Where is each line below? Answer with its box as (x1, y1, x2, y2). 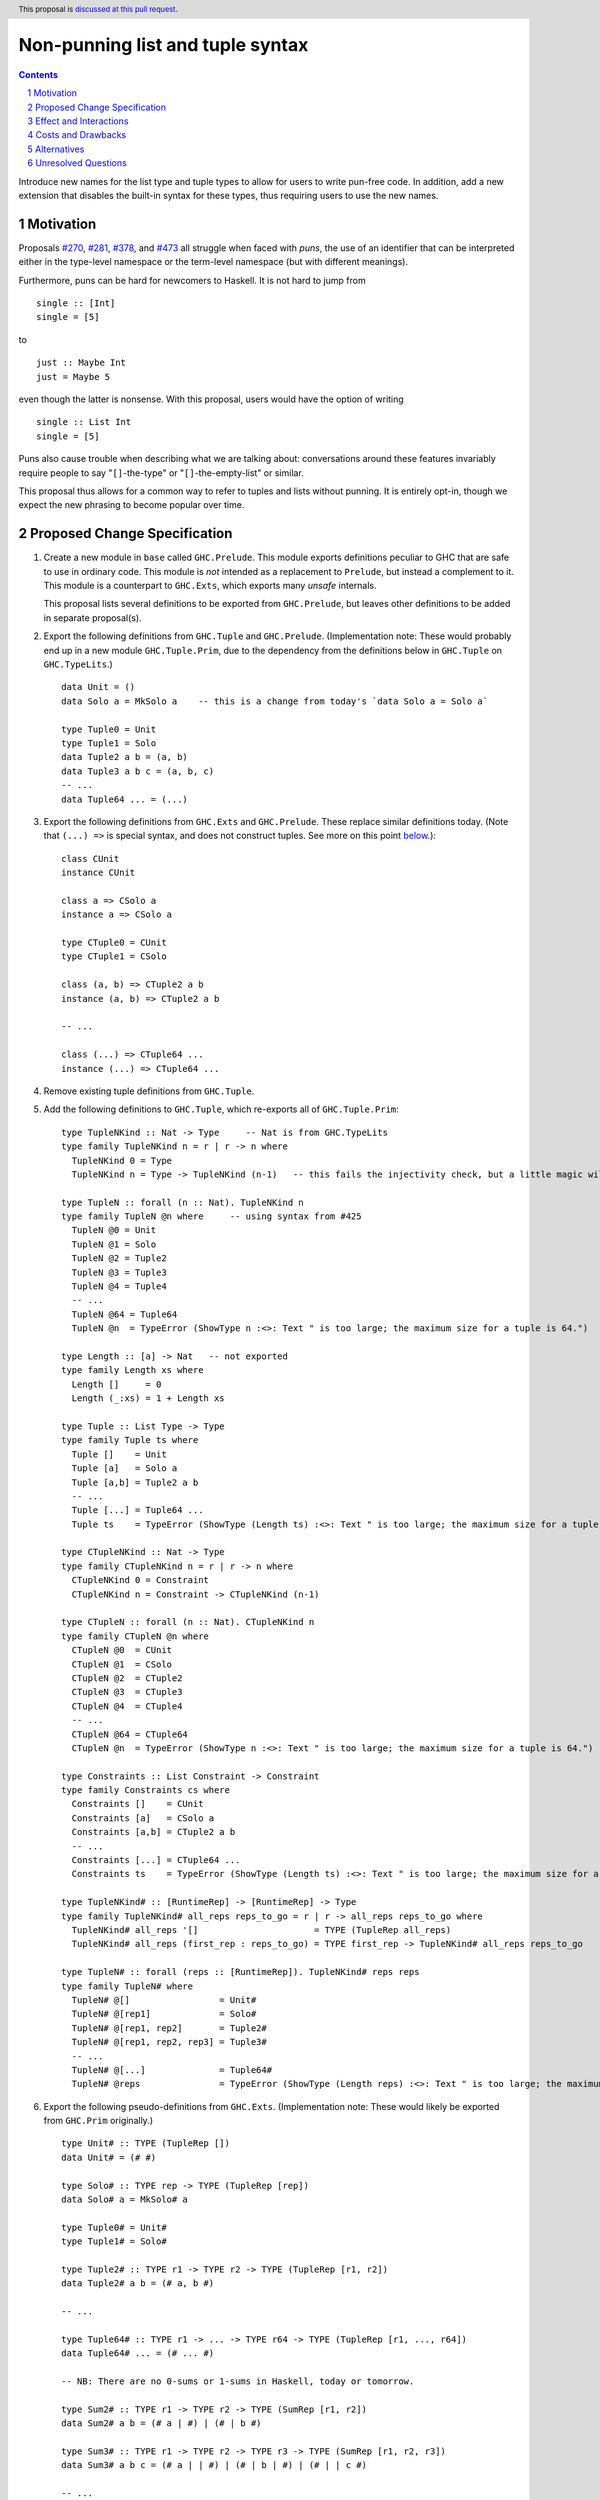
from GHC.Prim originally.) (43, 2115, 154, 2127)
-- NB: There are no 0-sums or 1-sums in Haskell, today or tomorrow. (61, 2376, 415, 2387)
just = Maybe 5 (36, 371, 111, 382)
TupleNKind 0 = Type (71, 1155, 173, 1166)
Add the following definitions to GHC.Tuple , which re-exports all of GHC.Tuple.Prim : (43, 1103, 399, 1115)
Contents (18, 68, 59, 80)
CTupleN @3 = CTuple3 (71, 1686, 183, 1698)
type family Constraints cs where (61, 1785, 230, 1796)
